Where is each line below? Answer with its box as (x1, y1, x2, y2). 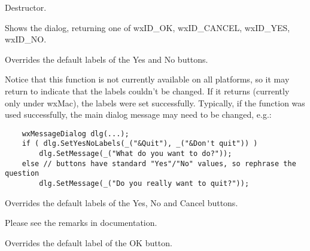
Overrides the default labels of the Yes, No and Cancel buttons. (5, 196, 238, 209)
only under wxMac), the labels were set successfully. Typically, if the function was (5, 96, 305, 109)
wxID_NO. (5, 33, 47, 45)
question (5, 169, 39, 178)
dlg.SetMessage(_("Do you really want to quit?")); (39, 179, 250, 188)
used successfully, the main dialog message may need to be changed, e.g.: (5, 108, 272, 121)
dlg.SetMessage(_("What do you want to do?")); (39, 149, 232, 158)
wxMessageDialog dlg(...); (22, 129, 129, 138)
